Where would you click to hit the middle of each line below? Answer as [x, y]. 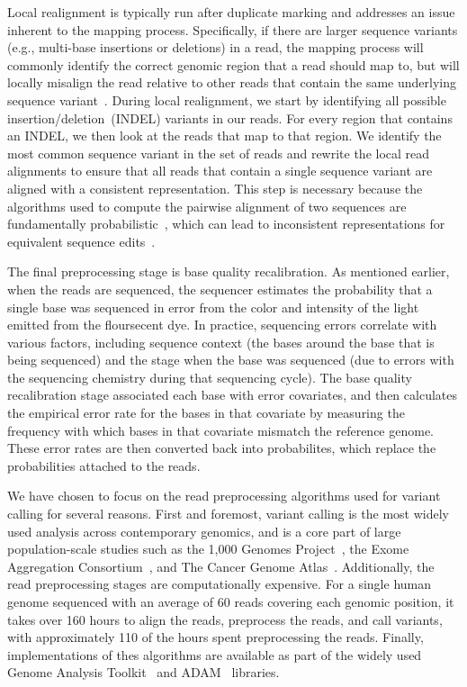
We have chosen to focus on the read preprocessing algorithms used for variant [224, 496]
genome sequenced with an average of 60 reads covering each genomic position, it [231, 601]
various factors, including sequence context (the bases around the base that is [221, 342]
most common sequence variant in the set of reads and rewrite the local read [219, 153]
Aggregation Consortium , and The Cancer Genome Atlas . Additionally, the [221, 566]
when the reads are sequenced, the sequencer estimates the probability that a [220, 289]
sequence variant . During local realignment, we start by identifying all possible [227, 99]
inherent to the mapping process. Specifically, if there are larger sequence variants [233, 29]
